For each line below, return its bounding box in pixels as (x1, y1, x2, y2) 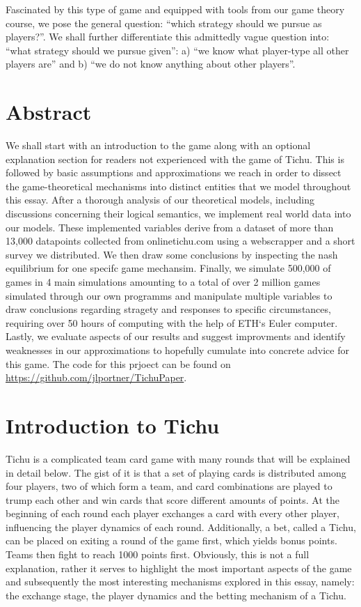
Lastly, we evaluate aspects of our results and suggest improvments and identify (6, 329, 346, 344)
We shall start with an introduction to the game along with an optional (6, 138, 311, 153)
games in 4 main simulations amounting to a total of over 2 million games (6, 275, 321, 289)
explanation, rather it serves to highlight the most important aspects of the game (6, 560, 352, 575)
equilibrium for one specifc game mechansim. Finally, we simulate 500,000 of (6, 261, 331, 275)
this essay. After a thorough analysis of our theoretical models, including (6, 192, 314, 207)
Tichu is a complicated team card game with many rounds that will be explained (6, 451, 351, 466)
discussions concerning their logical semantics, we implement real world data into (6, 206, 351, 221)
